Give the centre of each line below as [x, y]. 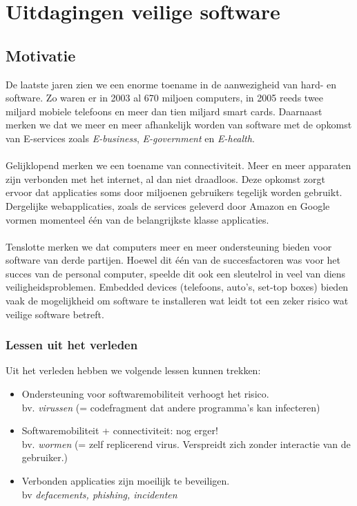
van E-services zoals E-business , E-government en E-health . [130, 138]
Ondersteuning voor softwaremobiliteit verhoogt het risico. [145, 394]
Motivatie [41, 55]
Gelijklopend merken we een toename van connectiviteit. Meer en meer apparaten [178, 165]
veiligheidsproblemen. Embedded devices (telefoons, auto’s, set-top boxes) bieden [177, 287]
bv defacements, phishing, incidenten [99, 494]
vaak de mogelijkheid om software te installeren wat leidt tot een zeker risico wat [177, 301]
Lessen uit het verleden [72, 345]
